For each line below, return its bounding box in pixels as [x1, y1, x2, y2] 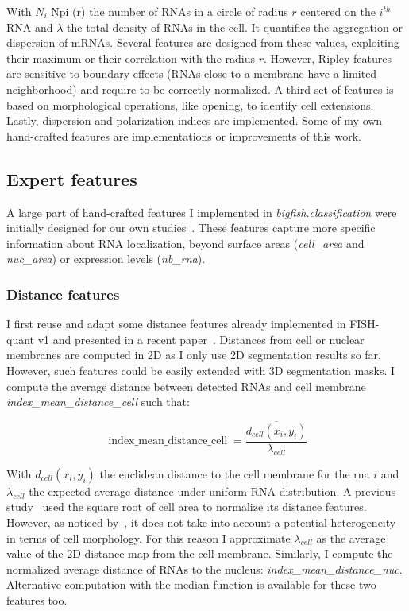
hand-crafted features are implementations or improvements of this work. [6, 127, 361, 144]
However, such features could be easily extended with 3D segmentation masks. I [6, 362, 395, 378]
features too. [6, 591, 68, 608]
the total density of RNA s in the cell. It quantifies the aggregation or [67, 18, 403, 35]
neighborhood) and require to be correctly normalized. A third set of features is [6, 80, 394, 97]
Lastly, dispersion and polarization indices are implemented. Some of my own [6, 112, 383, 129]
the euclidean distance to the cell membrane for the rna [99, 465, 370, 481]
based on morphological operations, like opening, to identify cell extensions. [6, 96, 374, 113]
